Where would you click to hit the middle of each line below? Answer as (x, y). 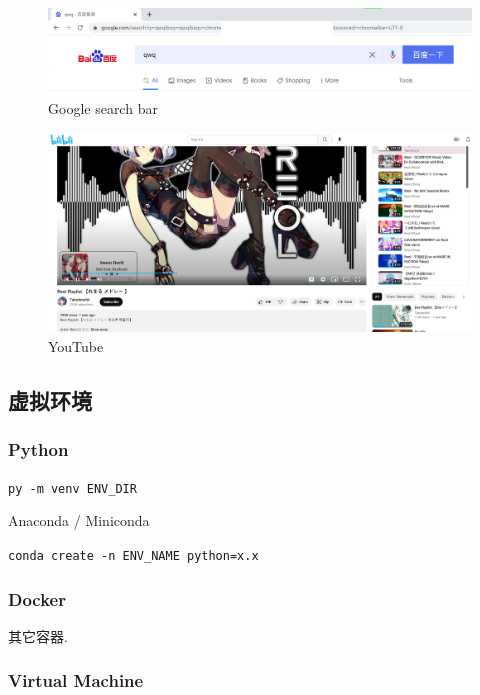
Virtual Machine (76, 680)
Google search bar (103, 108)
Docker (37, 598)
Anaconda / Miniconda (79, 520)
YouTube (76, 346)
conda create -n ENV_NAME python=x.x (133, 555)
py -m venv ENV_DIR (72, 488)
